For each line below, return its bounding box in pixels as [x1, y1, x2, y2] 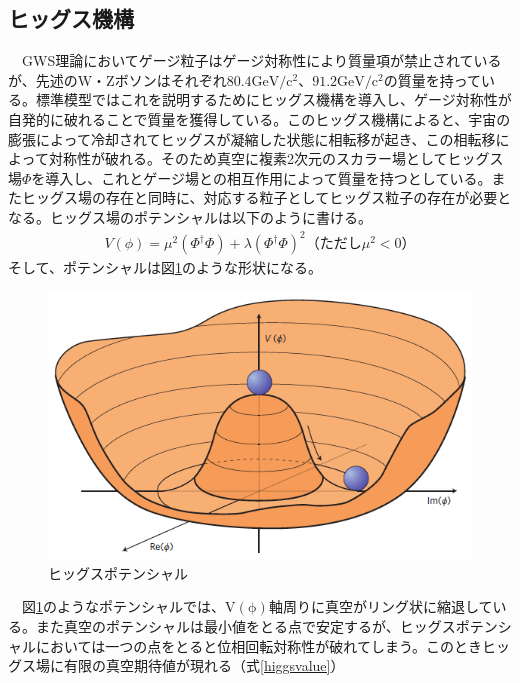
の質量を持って [383, 69, 482, 90]
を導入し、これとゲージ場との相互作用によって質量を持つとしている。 [31, 167, 492, 188]
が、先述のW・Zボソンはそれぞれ [8, 69, 227, 90]
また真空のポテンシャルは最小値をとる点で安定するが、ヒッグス [35, 616, 456, 636]
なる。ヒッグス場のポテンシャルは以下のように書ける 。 [8, 206, 372, 227]
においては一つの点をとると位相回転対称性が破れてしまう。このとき [35, 635, 483, 656]
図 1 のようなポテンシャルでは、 [21, 596, 225, 617]
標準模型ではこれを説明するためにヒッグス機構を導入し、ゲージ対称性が [35, 89, 512, 110]
